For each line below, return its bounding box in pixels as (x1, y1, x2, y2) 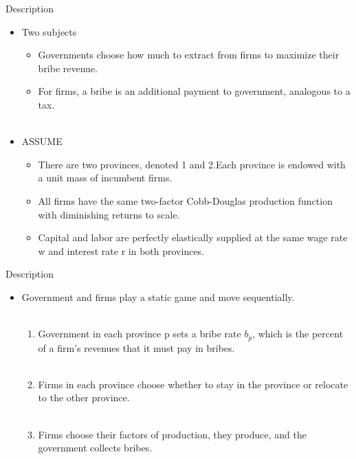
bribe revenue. (38, 60, 98, 75)
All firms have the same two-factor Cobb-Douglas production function (38, 193, 333, 208)
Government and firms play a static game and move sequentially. (21, 289, 295, 304)
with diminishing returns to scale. (38, 207, 180, 221)
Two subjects (21, 24, 77, 38)
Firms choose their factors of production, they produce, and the (38, 427, 307, 441)
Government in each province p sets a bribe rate (38, 326, 241, 341)
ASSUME (21, 134, 63, 148)
